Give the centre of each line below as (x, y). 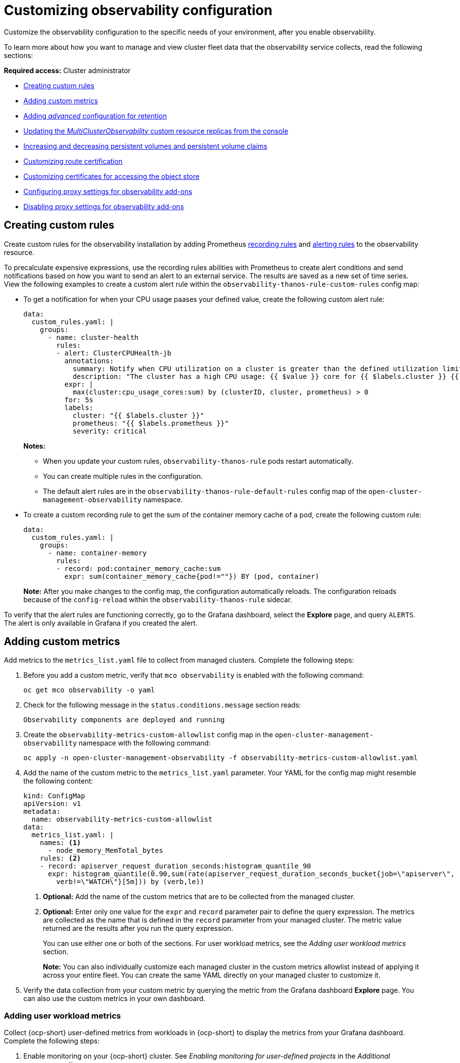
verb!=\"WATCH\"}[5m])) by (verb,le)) (130, 882)
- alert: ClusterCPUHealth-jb (114, 353)
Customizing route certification (73, 161)
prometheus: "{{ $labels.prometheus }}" (151, 423)
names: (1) (60, 843)
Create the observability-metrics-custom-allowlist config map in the (148, 735)
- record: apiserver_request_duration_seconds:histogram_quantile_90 (175, 866)
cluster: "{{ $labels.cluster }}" (138, 415)
